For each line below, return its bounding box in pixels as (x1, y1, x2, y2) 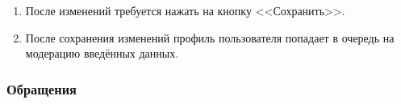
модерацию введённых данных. (25, 45, 179, 62)
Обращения (6, 78, 77, 98)
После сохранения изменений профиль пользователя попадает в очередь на (25, 29, 395, 46)
